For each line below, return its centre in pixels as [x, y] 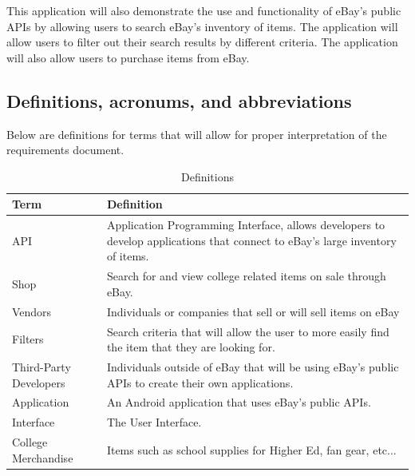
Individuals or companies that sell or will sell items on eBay [253, 311]
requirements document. [65, 150]
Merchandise [43, 457]
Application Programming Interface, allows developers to [246, 225]
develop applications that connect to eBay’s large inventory [251, 240]
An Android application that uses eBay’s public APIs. [239, 402]
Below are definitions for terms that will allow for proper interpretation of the [197, 134]
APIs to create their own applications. [200, 382]
